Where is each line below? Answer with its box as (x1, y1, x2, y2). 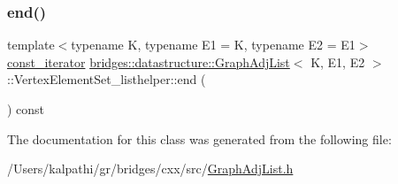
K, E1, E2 (310, 52, 365, 71)
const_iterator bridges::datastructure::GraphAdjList (7, 52, 290, 71)
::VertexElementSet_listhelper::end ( (7, 70, 206, 88)
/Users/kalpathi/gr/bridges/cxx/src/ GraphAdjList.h (7, 159, 294, 178)
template (7, 35, 55, 54)
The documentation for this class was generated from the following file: (7, 129, 392, 148)
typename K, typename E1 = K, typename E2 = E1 (71, 35, 356, 54)
